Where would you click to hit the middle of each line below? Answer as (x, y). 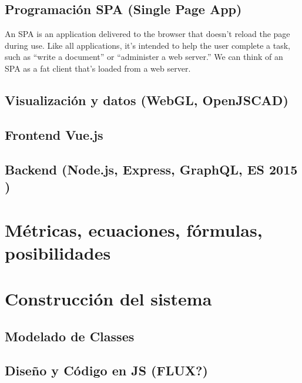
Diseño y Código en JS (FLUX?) (106, 370)
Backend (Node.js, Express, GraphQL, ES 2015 (151, 169)
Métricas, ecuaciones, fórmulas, (134, 229)
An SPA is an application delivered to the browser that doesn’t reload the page (147, 34)
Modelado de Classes (70, 336)
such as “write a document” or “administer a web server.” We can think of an (144, 57)
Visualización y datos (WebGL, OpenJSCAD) (147, 100)
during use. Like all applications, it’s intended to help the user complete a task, (147, 45)
